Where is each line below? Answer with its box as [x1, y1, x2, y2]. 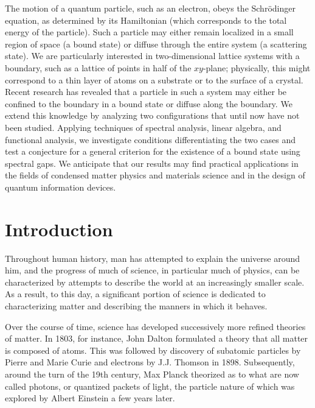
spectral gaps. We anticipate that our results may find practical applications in [5, 157, 299, 169]
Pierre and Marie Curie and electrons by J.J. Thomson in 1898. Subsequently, [5, 356, 295, 368]
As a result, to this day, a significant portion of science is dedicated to [5, 287, 266, 300]
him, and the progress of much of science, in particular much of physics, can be [5, 264, 300, 276]
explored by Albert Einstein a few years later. [5, 392, 175, 404]
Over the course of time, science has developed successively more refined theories [5, 320, 306, 332]
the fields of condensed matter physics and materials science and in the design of [5, 169, 305, 181]
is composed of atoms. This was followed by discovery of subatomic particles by [5, 343, 301, 356]
